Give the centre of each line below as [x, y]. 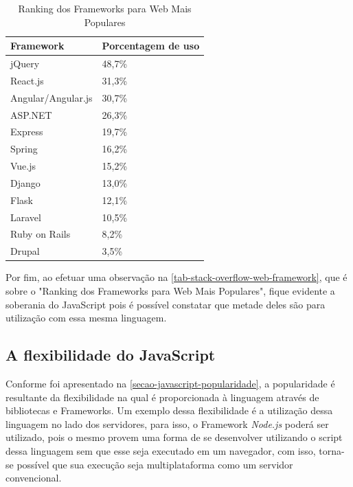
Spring [24, 149]
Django [25, 182]
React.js [27, 80]
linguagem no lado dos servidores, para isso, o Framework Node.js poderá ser [167, 423]
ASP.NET [31, 114]
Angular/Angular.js [52, 97]
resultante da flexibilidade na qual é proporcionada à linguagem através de [162, 397]
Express [27, 132]
